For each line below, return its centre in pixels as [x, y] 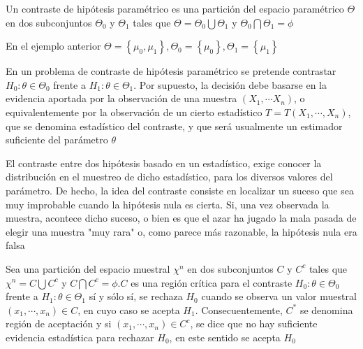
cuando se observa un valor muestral [279, 296]
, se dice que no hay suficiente [254, 323]
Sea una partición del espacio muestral [88, 268]
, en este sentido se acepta [225, 337]
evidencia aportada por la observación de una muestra [121, 98]
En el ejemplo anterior [53, 46]
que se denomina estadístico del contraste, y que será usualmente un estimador [174, 126]
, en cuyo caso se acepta [129, 309]
